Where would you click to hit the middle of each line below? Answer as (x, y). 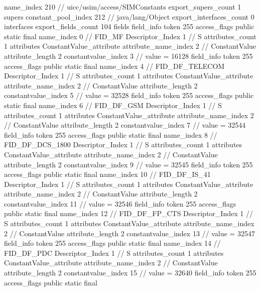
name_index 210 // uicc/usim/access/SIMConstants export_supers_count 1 (123, 7)
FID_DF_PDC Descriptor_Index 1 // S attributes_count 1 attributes (114, 253)
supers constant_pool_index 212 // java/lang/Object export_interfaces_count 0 (129, 16)
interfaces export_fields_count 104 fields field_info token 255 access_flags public (129, 26)
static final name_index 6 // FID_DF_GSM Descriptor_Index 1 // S (113, 105)
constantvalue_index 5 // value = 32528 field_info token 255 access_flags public (129, 95)
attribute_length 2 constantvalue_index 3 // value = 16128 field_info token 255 (128, 56)
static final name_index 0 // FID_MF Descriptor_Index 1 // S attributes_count (130, 36)
